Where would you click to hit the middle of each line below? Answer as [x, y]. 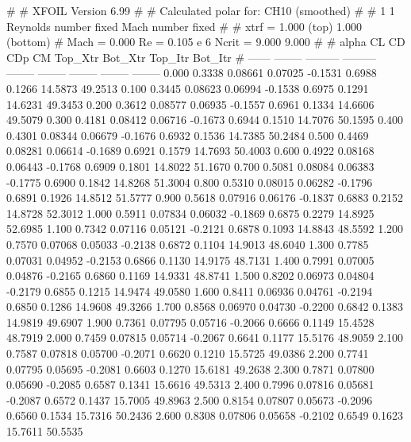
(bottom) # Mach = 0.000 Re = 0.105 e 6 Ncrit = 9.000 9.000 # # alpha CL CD [206, 42]
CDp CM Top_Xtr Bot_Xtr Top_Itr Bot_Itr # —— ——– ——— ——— [191, 57]
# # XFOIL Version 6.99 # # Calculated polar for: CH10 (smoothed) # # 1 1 [201, 10]
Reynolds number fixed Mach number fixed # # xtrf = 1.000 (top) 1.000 [184, 26]
